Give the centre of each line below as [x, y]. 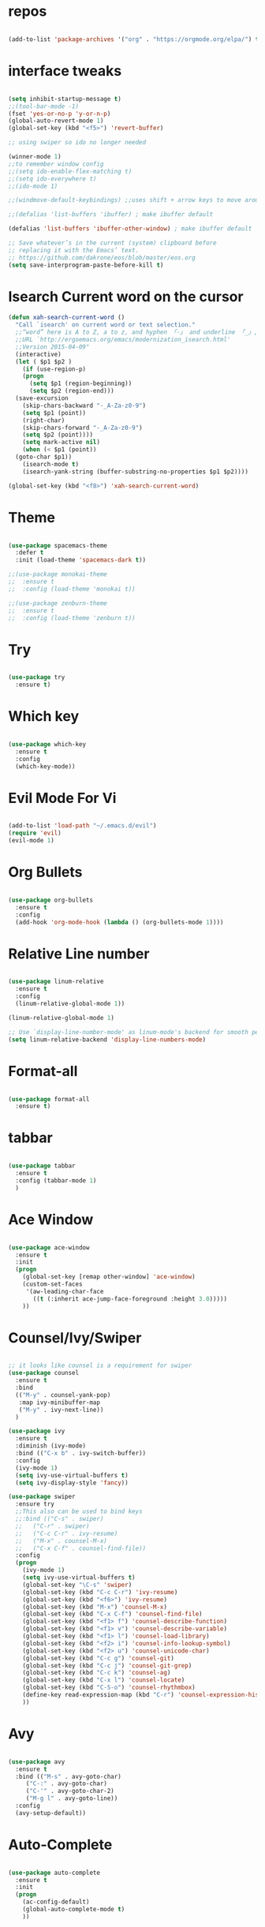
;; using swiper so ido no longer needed [77, 143]
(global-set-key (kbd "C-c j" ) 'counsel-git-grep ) [107, 1666]
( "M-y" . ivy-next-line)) [61, 1410]
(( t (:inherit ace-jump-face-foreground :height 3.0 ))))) [130, 1299]
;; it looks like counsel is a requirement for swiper [100, 1366]
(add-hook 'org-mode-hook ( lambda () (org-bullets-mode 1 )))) [119, 922]
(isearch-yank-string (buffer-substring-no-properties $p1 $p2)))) [135, 472]
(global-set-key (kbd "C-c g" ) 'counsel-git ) [99, 1658]
